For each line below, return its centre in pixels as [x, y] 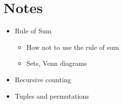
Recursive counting [43, 79]
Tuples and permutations [52, 96]
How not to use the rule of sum [73, 47]
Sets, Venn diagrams [57, 63]
